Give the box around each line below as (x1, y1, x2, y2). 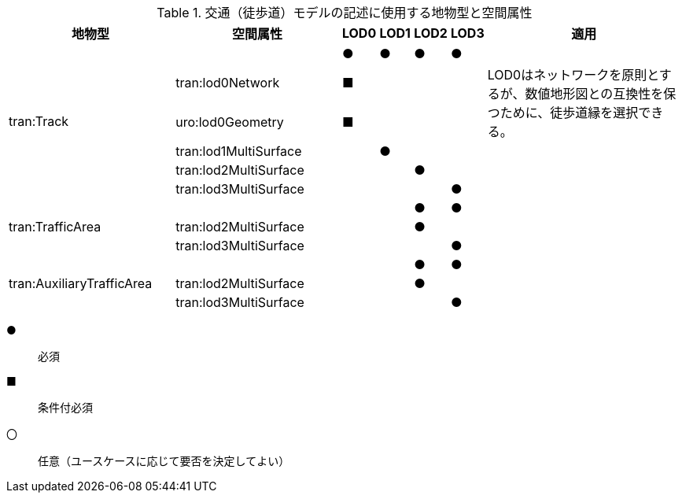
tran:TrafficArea (9, 219, 101, 235)
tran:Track (9, 113, 69, 129)
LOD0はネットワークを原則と (487, 67, 659, 83)
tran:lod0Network (175, 75, 280, 91)
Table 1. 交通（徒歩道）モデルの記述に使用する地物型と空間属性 (157, 5, 533, 20)
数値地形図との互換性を (525, 86, 664, 102)
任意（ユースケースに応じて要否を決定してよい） (38, 454, 290, 468)
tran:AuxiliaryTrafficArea (9, 275, 153, 291)
